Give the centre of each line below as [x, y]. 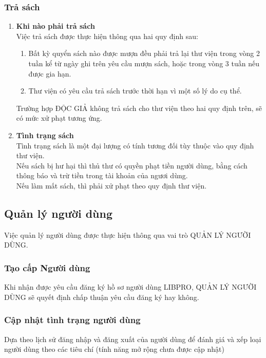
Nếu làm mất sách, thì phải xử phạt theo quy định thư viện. [111, 185]
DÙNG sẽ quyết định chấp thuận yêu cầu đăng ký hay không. [102, 297]
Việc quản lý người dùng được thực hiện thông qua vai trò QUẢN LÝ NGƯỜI [128, 234]
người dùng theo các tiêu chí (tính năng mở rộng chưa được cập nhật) [115, 349]
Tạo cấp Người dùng [47, 267]
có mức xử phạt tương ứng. [59, 118]
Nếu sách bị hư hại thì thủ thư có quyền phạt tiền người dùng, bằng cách [132, 165]
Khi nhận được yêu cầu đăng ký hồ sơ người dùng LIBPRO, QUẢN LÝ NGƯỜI [130, 287]
